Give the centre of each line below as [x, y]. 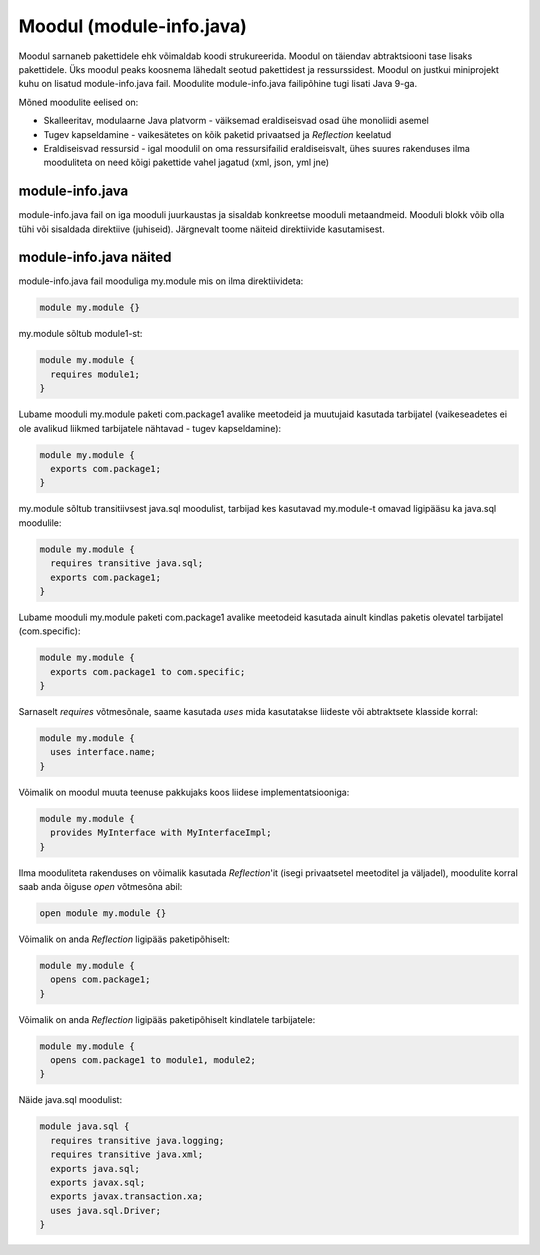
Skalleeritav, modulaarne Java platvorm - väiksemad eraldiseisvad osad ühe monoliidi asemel [236, 121]
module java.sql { [84, 1126]
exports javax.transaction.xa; [127, 1196]
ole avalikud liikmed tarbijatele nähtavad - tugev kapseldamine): [150, 428]
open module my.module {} [103, 913]
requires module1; [95, 374]
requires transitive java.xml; [127, 1154]
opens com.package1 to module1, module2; [153, 1060]
